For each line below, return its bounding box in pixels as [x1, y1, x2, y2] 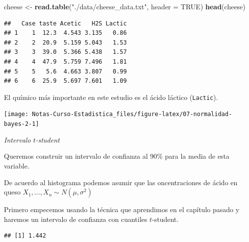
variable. [4, 160, 29, 170]
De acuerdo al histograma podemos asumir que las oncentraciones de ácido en [4, 177, 238, 187]
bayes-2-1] [4, 121, 39, 128]
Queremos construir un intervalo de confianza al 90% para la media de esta [4, 151, 230, 161]
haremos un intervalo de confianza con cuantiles [4, 214, 148, 224]
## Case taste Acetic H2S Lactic [4, 20, 127, 27]
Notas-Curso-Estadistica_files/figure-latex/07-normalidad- [32, 111, 232, 118]
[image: [4, 111, 29, 118]
